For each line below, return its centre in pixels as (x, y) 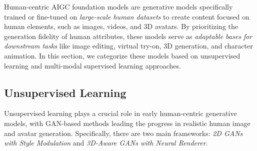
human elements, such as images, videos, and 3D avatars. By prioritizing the (121, 26)
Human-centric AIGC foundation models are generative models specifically (118, 6)
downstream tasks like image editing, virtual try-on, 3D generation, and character (128, 46)
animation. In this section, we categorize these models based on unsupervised (122, 55)
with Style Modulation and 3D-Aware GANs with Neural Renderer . (106, 143)
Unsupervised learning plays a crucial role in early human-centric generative (120, 113)
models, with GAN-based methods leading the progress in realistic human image (127, 123)
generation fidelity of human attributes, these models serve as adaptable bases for (128, 36)
